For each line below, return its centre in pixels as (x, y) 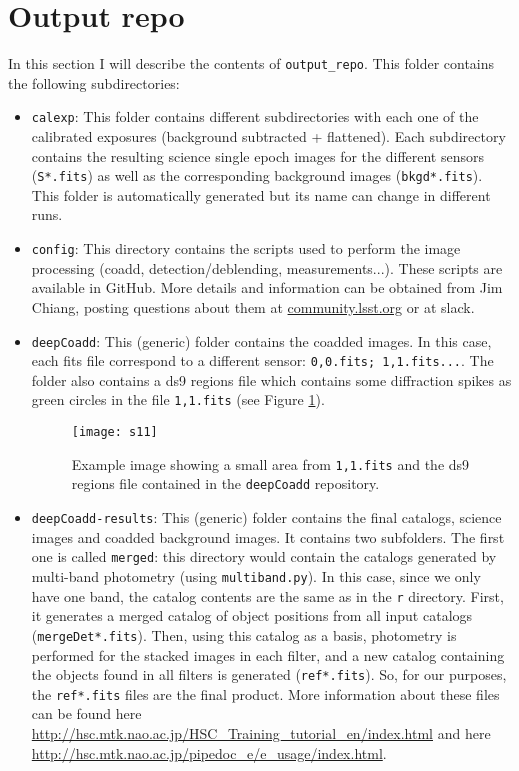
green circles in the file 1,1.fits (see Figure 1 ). (178, 399)
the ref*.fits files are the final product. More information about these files (265, 693)
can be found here (86, 713)
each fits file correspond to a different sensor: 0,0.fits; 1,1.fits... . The (262, 360)
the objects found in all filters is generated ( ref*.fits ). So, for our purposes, (269, 674)
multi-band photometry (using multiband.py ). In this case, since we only (256, 575)
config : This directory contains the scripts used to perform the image (246, 248)
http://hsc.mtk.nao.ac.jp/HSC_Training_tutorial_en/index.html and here (261, 733)
